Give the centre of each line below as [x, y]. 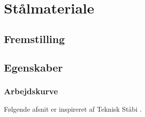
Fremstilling [34, 38]
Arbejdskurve [31, 91]
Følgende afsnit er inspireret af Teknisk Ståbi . [73, 109]
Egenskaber [33, 67]
